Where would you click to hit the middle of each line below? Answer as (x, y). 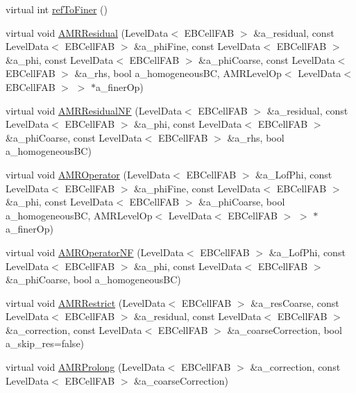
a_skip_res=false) (45, 343)
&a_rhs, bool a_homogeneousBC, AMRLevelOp (178, 73)
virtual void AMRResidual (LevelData (87, 32)
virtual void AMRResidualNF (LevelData (94, 110)
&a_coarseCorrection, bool (285, 329)
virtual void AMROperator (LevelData (88, 174)
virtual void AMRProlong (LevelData (85, 367)
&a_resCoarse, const (295, 302)
